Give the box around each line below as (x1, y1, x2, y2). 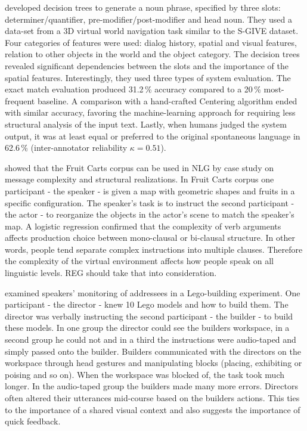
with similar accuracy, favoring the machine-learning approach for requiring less (5, 106, 296, 119)
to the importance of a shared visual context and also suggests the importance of (5, 403, 300, 416)
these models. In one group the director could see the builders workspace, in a (5, 321, 290, 334)
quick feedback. (5, 415, 61, 427)
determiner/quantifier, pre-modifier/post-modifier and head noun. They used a (5, 13, 292, 25)
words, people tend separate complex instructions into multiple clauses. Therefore (5, 243, 303, 255)
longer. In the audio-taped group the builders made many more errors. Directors (5, 380, 298, 392)
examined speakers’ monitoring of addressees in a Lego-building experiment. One (5, 286, 300, 299)
